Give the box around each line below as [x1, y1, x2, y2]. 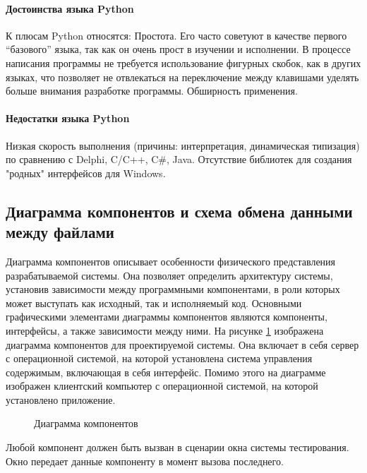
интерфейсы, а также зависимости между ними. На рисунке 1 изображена [6, 323, 324, 337]
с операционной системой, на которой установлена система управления [6, 351, 313, 366]
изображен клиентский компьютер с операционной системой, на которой [6, 378, 318, 393]
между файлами [6, 221, 114, 243]
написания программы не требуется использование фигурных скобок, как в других [6, 55, 361, 70]
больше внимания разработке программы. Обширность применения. [6, 83, 298, 98]
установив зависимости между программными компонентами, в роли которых [6, 282, 340, 297]
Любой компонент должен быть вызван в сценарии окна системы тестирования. [6, 440, 349, 455]
